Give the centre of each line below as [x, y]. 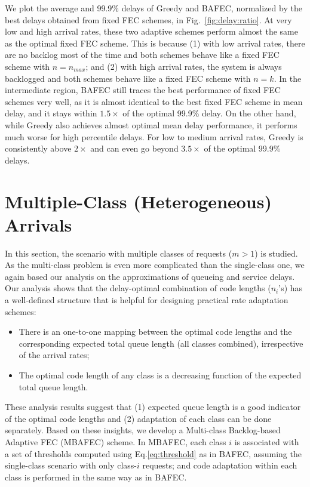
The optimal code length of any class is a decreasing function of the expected [160, 375]
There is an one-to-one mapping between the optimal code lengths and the [155, 332]
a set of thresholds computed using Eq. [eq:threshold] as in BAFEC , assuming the [153, 453]
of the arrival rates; [54, 355]
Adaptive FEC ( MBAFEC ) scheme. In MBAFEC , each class [116, 441]
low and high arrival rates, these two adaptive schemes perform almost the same [151, 31]
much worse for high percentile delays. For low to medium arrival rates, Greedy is [154, 136]
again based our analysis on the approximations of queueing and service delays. [150, 276]
